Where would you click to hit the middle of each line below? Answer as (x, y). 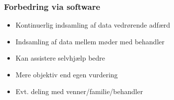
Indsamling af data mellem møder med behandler (90, 41)
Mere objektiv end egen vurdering (67, 74)
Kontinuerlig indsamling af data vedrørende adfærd (93, 25)
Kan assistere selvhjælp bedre (60, 58)
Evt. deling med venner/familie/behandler (79, 91)
